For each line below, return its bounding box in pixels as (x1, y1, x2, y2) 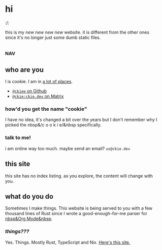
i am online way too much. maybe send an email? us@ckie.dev (5, 145, 130, 151)
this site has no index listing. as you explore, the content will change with (5, 173, 153, 179)
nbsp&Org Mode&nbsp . (5, 216, 53, 222)
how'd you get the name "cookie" (5, 106, 87, 113)
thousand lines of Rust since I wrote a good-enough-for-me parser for (5, 211, 148, 217)
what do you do (5, 192, 54, 200)
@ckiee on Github (12, 88, 47, 94)
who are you (5, 65, 44, 74)
